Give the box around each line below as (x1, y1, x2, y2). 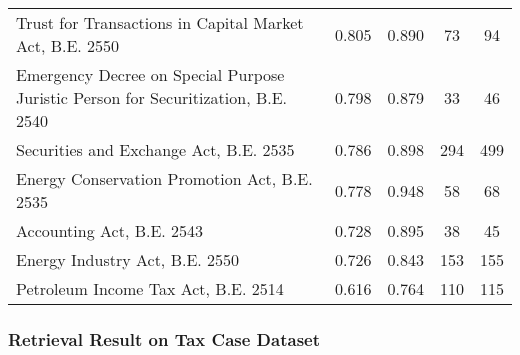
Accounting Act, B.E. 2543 (16, 219, 204, 242)
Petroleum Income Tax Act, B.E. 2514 (16, 277, 284, 300)
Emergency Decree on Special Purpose (16, 63, 285, 86)
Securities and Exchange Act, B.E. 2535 (16, 138, 295, 161)
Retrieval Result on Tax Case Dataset (8, 326, 321, 351)
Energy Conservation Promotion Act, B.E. (16, 167, 313, 190)
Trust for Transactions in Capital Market (16, 11, 304, 34)
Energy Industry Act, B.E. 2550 (16, 248, 240, 271)
